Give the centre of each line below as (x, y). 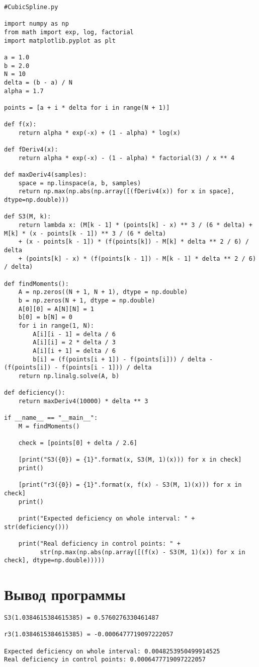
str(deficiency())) (36, 527)
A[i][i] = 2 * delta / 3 (74, 343)
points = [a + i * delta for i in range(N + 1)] (87, 107)
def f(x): (20, 125)
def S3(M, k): (28, 217)
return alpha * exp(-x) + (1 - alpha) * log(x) (99, 133)
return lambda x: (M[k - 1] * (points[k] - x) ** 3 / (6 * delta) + (135, 225)
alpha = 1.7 (24, 91)
